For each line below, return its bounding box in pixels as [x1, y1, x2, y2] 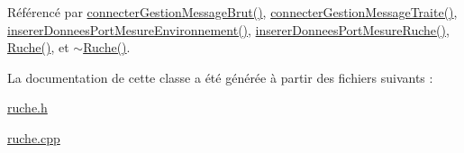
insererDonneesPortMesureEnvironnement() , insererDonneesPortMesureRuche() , [7, 20, 450, 39]
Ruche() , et [7, 38, 69, 57]
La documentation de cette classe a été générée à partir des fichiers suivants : [7, 67, 433, 86]
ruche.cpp [7, 128, 60, 147]
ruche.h [7, 98, 48, 117]
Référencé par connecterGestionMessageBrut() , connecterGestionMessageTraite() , [7, 3, 458, 21]
